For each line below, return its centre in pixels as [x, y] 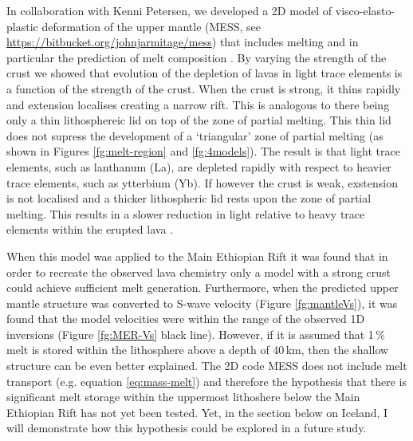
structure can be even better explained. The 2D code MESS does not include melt [207, 366]
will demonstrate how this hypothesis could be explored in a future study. [187, 428]
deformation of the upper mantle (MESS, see [151, 26]
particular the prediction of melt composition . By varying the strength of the [197, 57]
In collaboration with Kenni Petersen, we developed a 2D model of [169, 10]
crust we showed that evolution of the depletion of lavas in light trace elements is [205, 73]
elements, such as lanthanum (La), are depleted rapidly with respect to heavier [199, 166]
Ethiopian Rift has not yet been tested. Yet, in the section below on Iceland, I [197, 412]
